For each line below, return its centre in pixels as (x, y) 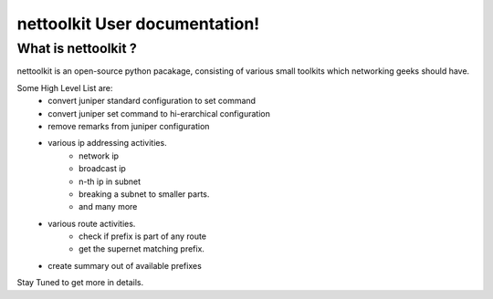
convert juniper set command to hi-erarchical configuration (159, 113)
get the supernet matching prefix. (142, 249)
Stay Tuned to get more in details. (80, 283)
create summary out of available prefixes (125, 265)
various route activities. (92, 223)
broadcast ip (103, 169)
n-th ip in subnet (110, 181)
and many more (108, 207)
